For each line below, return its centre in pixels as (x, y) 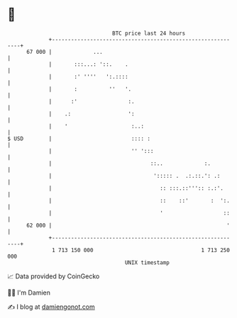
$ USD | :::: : (79, 138)
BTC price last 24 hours (149, 33)
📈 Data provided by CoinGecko (54, 276)
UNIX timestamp (147, 262)
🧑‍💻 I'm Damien (29, 293)
